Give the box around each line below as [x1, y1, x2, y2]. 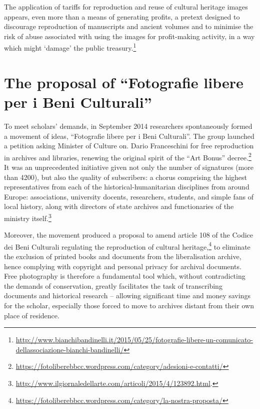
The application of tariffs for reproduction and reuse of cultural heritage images [4, 2, 248, 12]
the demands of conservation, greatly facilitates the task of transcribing [4, 280, 222, 291]
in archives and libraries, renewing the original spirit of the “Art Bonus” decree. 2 [4, 150, 251, 162]
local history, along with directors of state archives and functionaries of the [4, 201, 234, 212]
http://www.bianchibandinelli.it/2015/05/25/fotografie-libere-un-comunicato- [15, 334, 253, 345]
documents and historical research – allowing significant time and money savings [4, 290, 250, 301]
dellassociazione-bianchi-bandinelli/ [15, 344, 124, 354]
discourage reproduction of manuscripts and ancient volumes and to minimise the [4, 21, 253, 32]
